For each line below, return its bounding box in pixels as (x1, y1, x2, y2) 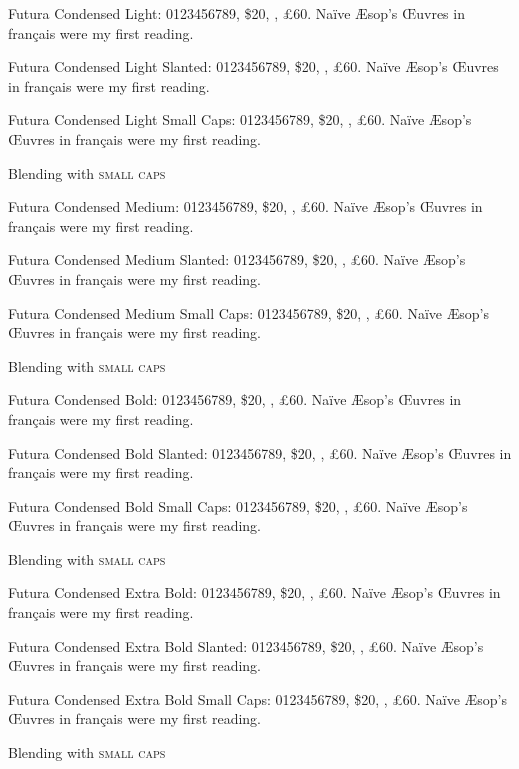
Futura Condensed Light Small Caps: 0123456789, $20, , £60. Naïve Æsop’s (8, 109, 472, 130)
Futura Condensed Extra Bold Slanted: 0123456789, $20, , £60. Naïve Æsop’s (8, 635, 484, 656)
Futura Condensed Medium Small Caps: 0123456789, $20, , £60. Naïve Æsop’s (8, 302, 490, 323)
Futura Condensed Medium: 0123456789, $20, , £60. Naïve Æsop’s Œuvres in (8, 196, 483, 217)
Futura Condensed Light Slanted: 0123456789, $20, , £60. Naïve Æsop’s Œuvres (8, 56, 499, 77)
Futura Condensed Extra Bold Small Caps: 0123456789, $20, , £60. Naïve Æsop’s (8, 688, 507, 709)
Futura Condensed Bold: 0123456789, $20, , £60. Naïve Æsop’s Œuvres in (8, 389, 462, 410)
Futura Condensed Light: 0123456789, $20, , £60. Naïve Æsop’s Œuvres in (8, 3, 465, 23)
